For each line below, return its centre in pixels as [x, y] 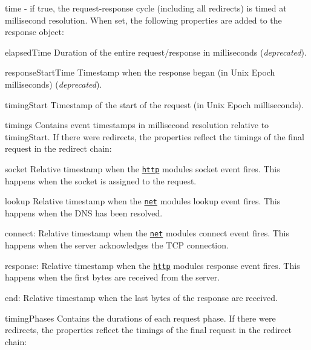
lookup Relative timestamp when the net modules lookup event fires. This [143, 201]
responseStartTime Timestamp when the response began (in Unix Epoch [140, 72]
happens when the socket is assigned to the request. [101, 180]
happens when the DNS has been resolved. [84, 212]
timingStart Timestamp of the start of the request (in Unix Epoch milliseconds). [154, 104]
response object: [34, 32]
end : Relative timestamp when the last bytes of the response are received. [141, 297]
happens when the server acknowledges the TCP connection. [117, 245]
